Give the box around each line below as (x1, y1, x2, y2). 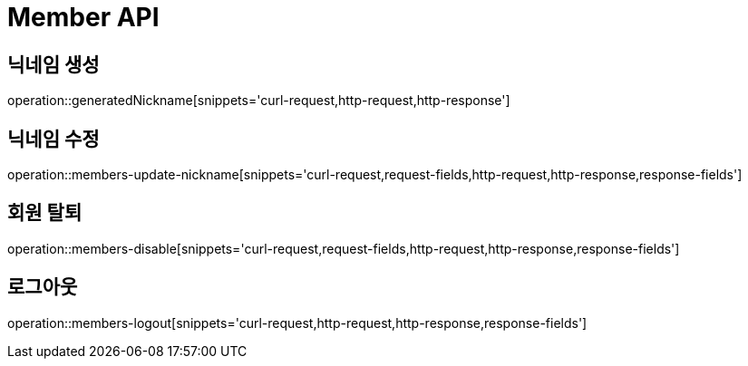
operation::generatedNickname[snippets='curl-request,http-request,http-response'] (7, 92, 510, 109)
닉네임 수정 (7, 127, 100, 150)
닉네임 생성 (7, 53, 100, 76)
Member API (7, 2, 160, 33)
